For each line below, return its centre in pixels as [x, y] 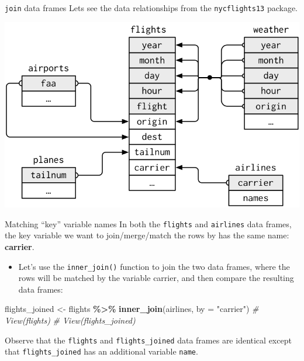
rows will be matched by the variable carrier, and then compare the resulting [156, 278]
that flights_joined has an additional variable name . [101, 351]
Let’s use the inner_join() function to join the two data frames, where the [154, 266]
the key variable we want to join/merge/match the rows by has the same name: [147, 235]
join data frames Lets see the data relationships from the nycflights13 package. [151, 8]
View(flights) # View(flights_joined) [70, 320]
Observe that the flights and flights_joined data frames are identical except [148, 340]
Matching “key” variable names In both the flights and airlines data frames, [148, 223]
